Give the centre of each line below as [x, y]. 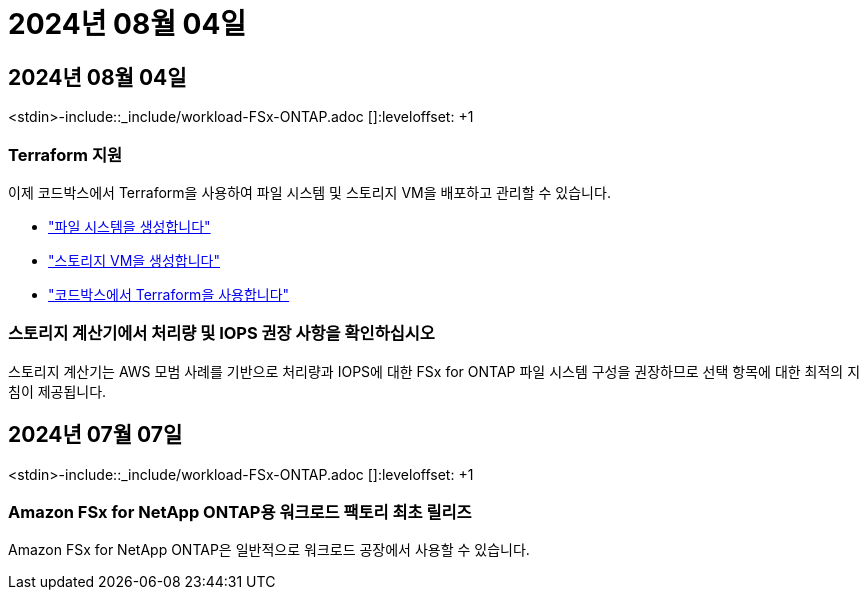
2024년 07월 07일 [95, 435]
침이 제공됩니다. [57, 391]
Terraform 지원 [65, 154]
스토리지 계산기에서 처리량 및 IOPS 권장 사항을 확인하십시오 [221, 333]
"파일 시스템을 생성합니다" [129, 226]
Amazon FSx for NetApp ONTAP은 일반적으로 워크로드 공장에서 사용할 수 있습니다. [269, 550]
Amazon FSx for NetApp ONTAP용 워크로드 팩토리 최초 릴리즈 [240, 511]
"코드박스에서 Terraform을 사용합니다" [169, 294]
